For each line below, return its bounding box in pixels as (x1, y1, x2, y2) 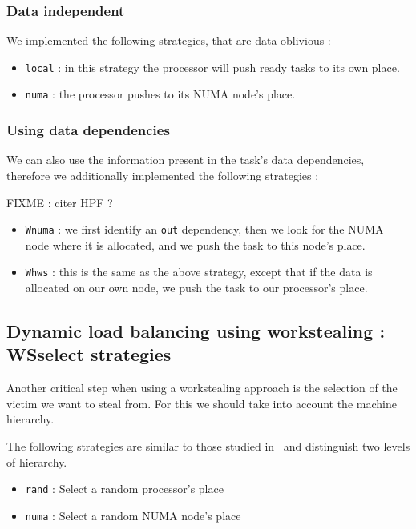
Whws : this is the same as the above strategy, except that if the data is (25, 263, 373, 280)
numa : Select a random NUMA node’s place (25, 507, 241, 523)
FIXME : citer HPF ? (6, 194, 113, 210)
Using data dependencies (6, 120, 170, 140)
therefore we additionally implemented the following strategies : (6, 166, 319, 183)
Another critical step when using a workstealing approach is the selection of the (6, 379, 398, 396)
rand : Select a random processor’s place (25, 480, 224, 497)
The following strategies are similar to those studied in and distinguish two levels (6, 438, 410, 454)
